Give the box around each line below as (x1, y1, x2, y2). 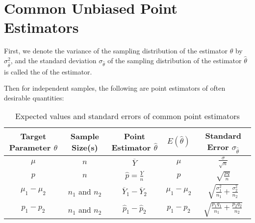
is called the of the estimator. (4, 66, 92, 76)
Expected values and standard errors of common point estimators (15, 110, 240, 122)
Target (20, 130, 47, 142)
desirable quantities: (4, 92, 64, 102)
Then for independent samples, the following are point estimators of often (4, 83, 226, 93)
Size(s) (72, 142, 98, 153)
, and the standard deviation (10, 55, 97, 65)
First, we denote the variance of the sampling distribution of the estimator (4, 46, 228, 56)
